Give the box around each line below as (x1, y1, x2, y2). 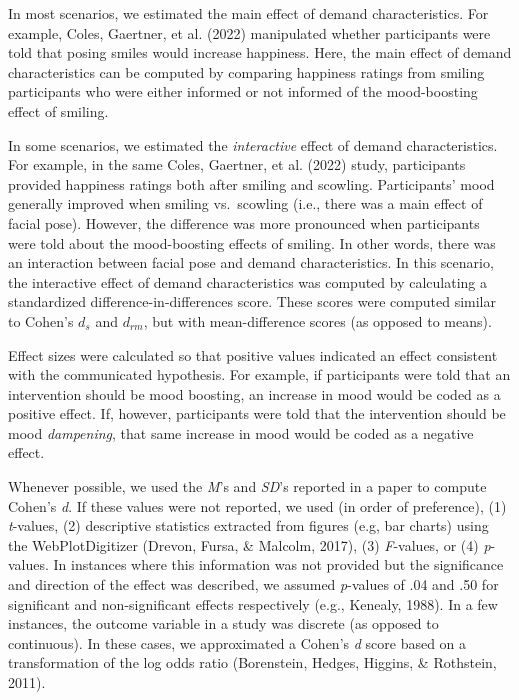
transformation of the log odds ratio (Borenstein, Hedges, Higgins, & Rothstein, (8, 652, 497, 673)
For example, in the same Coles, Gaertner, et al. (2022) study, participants (8, 154, 466, 175)
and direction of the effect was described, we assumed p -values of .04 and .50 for (8, 574, 499, 595)
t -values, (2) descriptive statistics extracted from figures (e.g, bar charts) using (8, 515, 489, 536)
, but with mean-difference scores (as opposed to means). (143, 310, 492, 331)
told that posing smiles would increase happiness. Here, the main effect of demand (8, 42, 512, 63)
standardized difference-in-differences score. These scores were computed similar (8, 291, 496, 312)
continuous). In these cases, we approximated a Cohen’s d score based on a (8, 632, 467, 653)
